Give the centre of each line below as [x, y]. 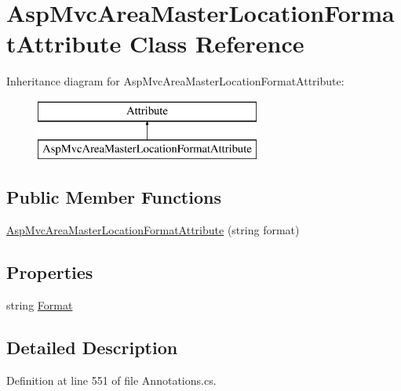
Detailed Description [92, 348]
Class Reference [217, 43]
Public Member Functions [114, 197]
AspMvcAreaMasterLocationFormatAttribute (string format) [153, 230]
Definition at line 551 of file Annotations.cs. [111, 380]
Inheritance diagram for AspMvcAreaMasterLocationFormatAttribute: [175, 81]
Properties [50, 272]
